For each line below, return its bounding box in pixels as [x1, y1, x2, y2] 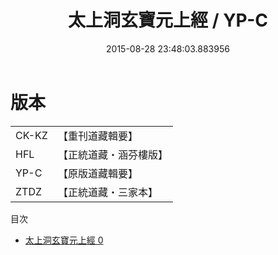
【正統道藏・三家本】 [57, 185, 158, 199]
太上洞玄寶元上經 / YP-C [68, 9, 268, 32]
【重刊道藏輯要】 [57, 129, 138, 143]
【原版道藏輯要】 [57, 166, 138, 180]
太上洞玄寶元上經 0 [24, 234, 104, 246]
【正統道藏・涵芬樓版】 [57, 147, 168, 161]
